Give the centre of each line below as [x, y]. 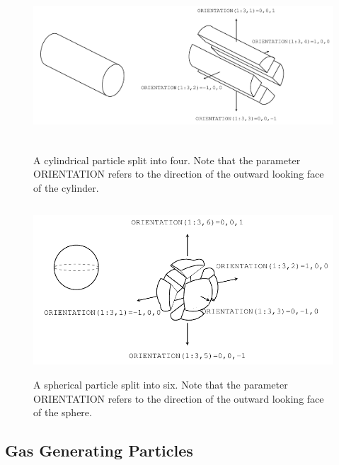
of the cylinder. [66, 187]
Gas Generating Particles [99, 450]
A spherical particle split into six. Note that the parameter [161, 384]
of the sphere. [63, 412]
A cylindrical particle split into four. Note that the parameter [167, 160]
